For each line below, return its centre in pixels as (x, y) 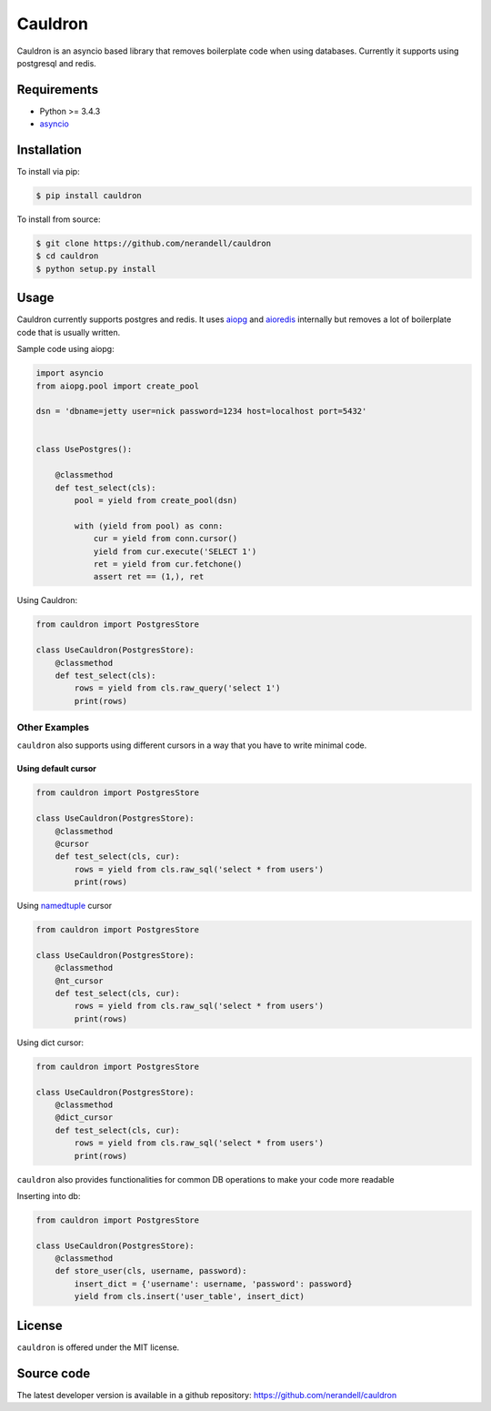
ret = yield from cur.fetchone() (168, 564)
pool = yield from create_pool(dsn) (156, 501)
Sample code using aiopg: (65, 349)
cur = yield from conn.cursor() (165, 539)
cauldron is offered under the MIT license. (98, 1347)
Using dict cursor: (50, 1043)
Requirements (58, 90)
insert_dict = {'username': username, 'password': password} (213, 1284)
